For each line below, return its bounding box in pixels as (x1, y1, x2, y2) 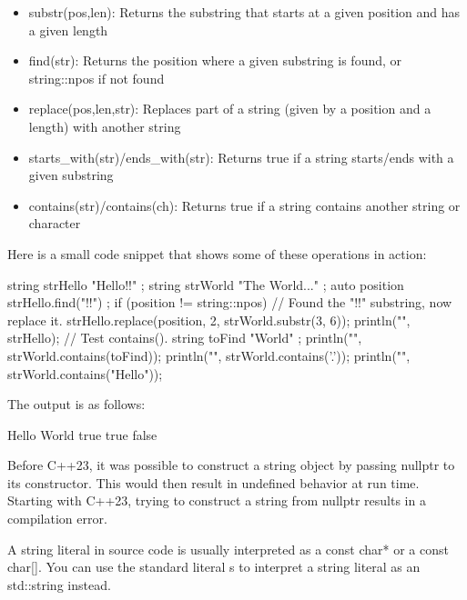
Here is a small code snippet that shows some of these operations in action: (7, 244, 427, 263)
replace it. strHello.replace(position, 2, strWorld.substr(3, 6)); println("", (7, 310, 411, 329)
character (28, 214, 81, 233)
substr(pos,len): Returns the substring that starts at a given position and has (28, 3, 461, 21)
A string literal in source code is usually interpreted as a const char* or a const (7, 539, 449, 558)
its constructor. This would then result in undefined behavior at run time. (7, 473, 420, 492)
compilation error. (7, 509, 107, 528)
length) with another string (28, 116, 181, 135)
